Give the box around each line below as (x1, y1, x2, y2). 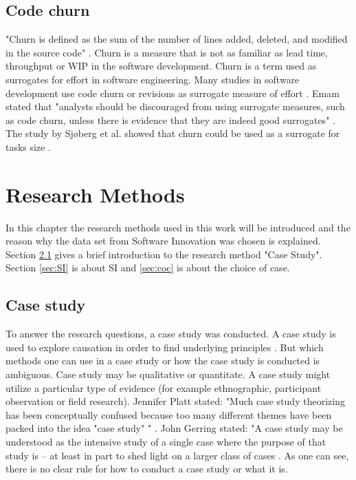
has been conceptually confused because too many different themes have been (5, 407, 332, 421)
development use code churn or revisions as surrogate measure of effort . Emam (5, 85, 340, 100)
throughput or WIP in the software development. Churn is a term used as (5, 59, 317, 73)
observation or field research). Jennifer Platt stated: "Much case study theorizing (5, 394, 345, 408)
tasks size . (5, 139, 51, 154)
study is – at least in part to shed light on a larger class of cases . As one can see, (5, 448, 349, 462)
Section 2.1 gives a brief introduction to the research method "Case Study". (5, 247, 322, 261)
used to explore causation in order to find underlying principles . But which (5, 340, 324, 354)
